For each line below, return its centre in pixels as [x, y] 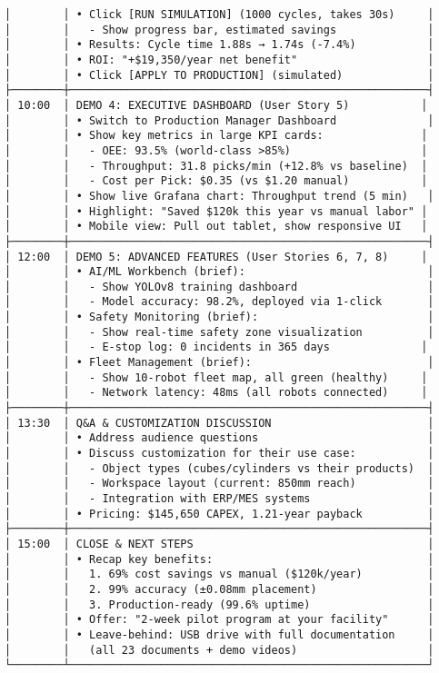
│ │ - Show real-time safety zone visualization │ [219, 332]
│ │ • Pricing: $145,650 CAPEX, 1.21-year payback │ [219, 514]
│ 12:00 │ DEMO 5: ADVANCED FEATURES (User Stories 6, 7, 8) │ [216, 257]
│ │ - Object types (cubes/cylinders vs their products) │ [219, 468]
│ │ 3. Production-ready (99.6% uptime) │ [219, 604]
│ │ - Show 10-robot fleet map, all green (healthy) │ [216, 377]
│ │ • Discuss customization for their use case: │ [219, 454]
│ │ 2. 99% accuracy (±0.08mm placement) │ [219, 589]
